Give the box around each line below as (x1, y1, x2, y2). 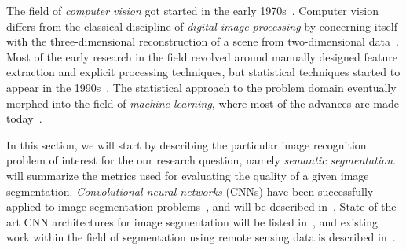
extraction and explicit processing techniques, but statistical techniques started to (6, 64, 401, 80)
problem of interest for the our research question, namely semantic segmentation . (6, 152, 396, 168)
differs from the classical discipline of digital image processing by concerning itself (6, 17, 398, 34)
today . (6, 110, 42, 127)
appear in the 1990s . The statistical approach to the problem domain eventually (6, 79, 397, 95)
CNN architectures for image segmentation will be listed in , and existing (24, 213, 378, 230)
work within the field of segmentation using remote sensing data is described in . (6, 229, 396, 245)
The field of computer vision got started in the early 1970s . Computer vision (6, 2, 379, 18)
